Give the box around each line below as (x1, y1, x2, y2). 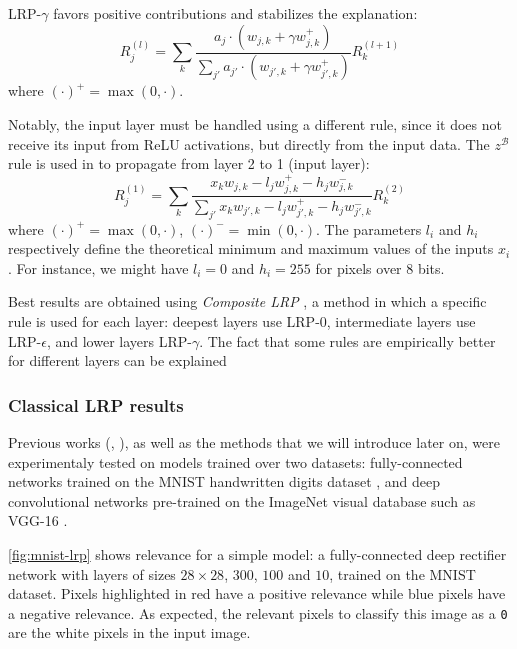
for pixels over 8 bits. (315, 257, 445, 278)
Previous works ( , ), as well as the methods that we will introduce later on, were (8, 431, 500, 452)
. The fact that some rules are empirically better (199, 330, 496, 351)
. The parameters (316, 218, 422, 239)
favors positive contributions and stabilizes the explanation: (53, 3, 418, 23)
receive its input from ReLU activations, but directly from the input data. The (8, 133, 490, 154)
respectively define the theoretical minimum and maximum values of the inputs (8, 238, 494, 259)
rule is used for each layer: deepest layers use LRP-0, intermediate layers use (8, 310, 476, 331)
